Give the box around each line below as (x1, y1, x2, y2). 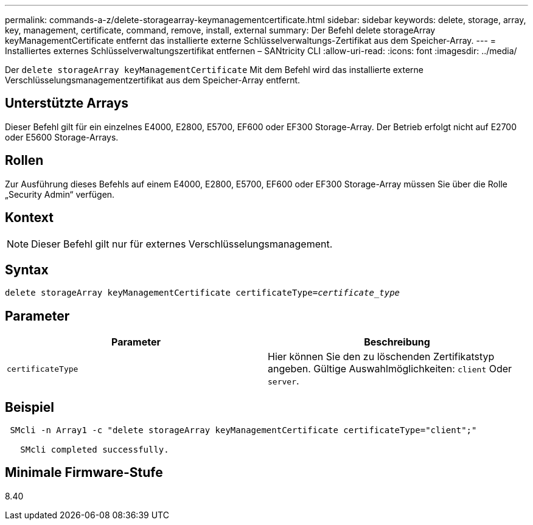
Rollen (5, 153, 44, 169)
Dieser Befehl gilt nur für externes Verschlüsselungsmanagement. (31, 237, 333, 250)
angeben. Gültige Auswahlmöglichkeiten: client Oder (268, 363, 512, 375)
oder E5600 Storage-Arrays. (5, 131, 119, 142)
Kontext (5, 210, 54, 226)
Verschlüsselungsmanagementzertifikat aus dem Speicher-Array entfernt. (5, 75, 301, 85)
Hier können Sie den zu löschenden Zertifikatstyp (268, 350, 495, 363)
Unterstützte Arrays (5, 96, 129, 111)
